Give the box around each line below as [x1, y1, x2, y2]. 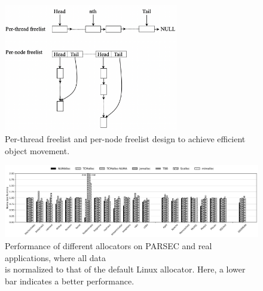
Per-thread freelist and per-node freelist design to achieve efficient [5, 132, 246, 145]
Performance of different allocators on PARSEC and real [5, 240, 212, 252]
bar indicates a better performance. [5, 274, 134, 287]
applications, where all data [5, 251, 106, 264]
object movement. [5, 144, 70, 157]
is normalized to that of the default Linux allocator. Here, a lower [5, 263, 246, 275]
